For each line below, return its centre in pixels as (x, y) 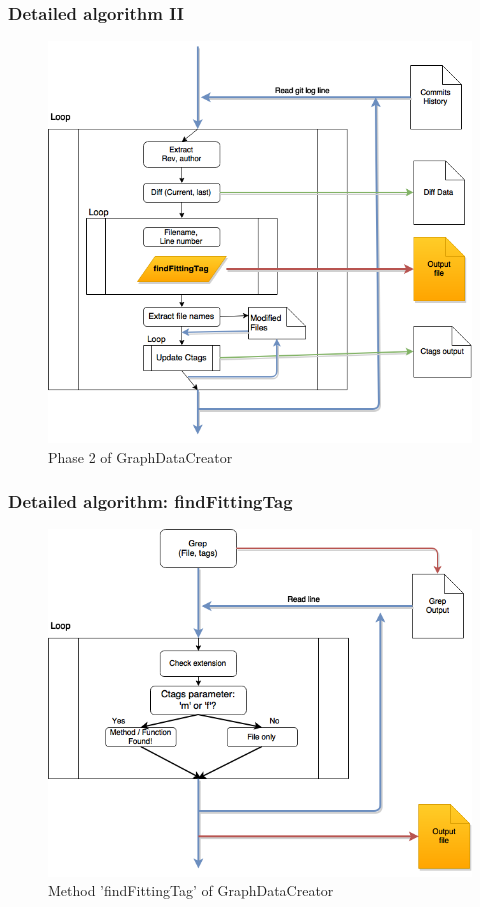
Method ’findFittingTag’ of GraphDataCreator (191, 890)
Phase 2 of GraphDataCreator (140, 456)
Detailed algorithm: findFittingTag (150, 501)
